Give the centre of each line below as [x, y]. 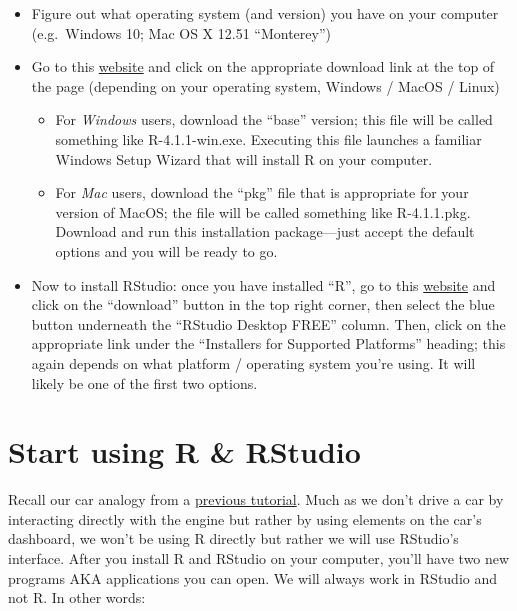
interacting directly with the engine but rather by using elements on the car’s [245, 518]
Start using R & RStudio [184, 451]
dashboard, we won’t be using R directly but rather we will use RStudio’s [233, 538]
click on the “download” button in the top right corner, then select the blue [263, 304]
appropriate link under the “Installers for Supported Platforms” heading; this [268, 343]
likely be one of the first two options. [144, 382]
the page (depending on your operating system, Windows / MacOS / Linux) [265, 85]
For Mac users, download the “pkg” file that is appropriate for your [262, 192]
